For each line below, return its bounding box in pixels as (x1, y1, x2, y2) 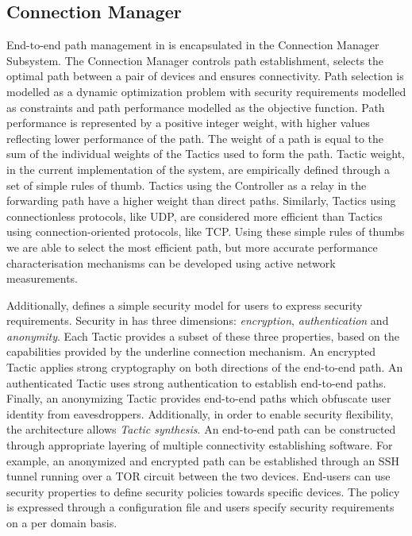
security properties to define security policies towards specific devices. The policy (6, 483, 400, 499)
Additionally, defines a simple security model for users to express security (6, 296, 363, 313)
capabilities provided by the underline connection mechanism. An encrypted (6, 343, 376, 360)
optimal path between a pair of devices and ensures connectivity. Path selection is (6, 67, 404, 84)
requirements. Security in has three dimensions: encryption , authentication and (6, 312, 389, 329)
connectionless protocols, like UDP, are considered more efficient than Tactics (6, 207, 383, 224)
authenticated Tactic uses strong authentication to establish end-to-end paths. (6, 374, 387, 391)
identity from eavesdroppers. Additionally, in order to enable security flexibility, (6, 405, 394, 422)
